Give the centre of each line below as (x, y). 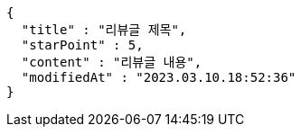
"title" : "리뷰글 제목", (104, 30)
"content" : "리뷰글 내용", (112, 62)
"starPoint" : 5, (82, 45)
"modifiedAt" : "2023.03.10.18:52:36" (159, 77)
